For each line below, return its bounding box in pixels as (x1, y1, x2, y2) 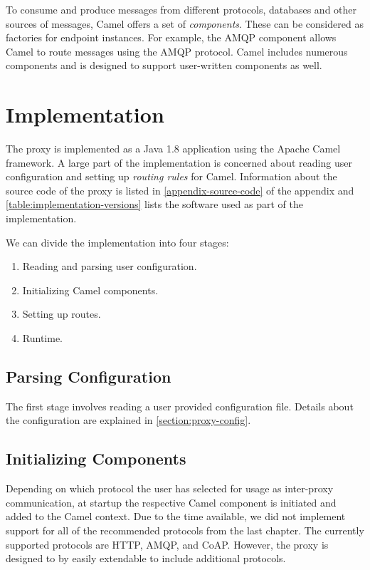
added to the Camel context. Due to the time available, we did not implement (6, 509, 346, 524)
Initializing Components (6, 447, 186, 470)
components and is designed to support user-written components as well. (6, 58, 322, 73)
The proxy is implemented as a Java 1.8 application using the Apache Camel (6, 141, 341, 156)
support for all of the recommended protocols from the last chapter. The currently (6, 523, 364, 537)
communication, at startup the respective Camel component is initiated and (6, 494, 337, 509)
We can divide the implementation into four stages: (6, 234, 229, 249)
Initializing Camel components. (22, 282, 159, 297)
